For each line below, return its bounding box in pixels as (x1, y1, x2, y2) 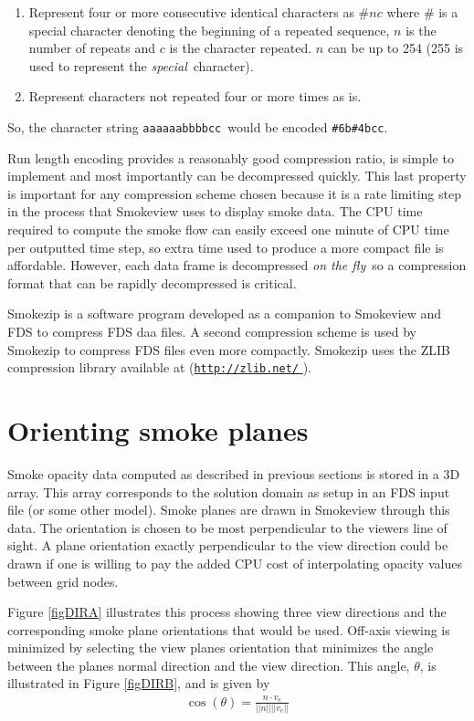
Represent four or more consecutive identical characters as (28, 3, 354, 21)
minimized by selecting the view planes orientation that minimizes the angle (7, 638, 434, 657)
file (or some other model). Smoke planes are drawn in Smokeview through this (7, 500, 450, 519)
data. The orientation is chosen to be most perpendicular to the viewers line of (7, 517, 448, 537)
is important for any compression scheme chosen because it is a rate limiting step (7, 183, 461, 203)
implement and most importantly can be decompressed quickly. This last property (7, 166, 467, 185)
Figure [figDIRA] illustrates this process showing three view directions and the (7, 602, 447, 622)
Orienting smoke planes (7, 412, 309, 448)
